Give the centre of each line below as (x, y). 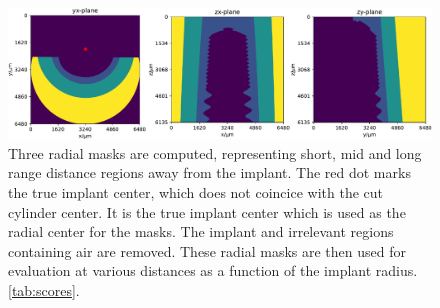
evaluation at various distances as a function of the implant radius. (213, 270)
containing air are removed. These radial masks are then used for (207, 250)
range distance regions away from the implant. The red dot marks (209, 172)
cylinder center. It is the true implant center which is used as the (207, 211)
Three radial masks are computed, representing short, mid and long (215, 152)
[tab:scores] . (44, 290)
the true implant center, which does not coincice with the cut (196, 192)
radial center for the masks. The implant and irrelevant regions (201, 231)
